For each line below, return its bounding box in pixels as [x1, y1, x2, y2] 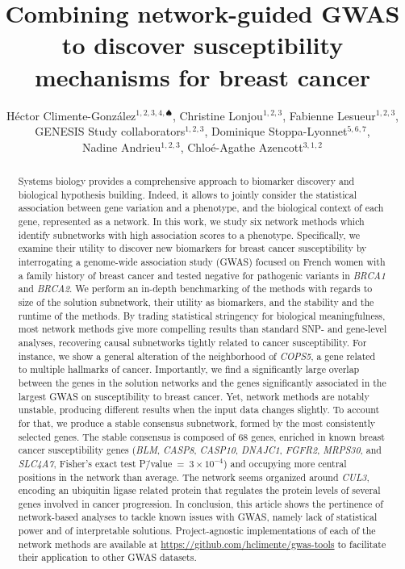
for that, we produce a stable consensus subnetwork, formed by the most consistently [18, 416, 376, 429]
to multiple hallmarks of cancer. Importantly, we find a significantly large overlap [18, 362, 360, 376]
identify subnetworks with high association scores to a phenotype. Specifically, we [18, 228, 361, 241]
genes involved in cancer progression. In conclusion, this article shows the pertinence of [18, 496, 383, 510]
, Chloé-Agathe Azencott [180, 138, 303, 155]
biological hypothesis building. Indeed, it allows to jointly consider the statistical [18, 187, 357, 201]
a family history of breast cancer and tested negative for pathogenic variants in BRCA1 [18, 268, 386, 282]
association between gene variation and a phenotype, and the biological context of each [18, 201, 384, 215]
